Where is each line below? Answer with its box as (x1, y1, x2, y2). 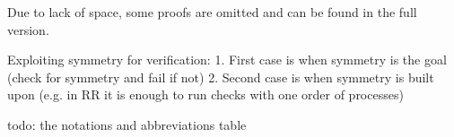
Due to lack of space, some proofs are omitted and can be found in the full (7, 3, 417, 21)
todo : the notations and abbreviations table (7, 115, 247, 133)
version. (7, 20, 49, 39)
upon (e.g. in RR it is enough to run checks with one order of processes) (7, 85, 404, 104)
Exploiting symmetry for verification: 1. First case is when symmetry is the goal (7, 50, 447, 69)
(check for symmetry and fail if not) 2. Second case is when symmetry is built (7, 67, 434, 86)
